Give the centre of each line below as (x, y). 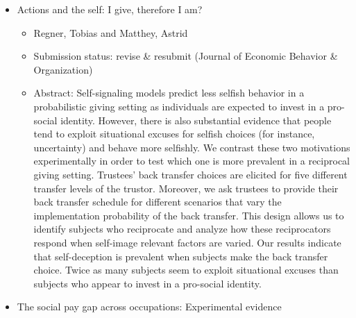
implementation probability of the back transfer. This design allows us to (189, 215)
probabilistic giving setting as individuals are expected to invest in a (179, 106)
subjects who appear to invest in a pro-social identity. (147, 283)
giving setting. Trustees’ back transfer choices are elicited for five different (190, 174)
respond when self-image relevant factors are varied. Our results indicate (187, 242)
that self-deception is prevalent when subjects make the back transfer (181, 256)
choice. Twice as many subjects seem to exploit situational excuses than (186, 270)
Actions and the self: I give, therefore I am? (110, 9)
